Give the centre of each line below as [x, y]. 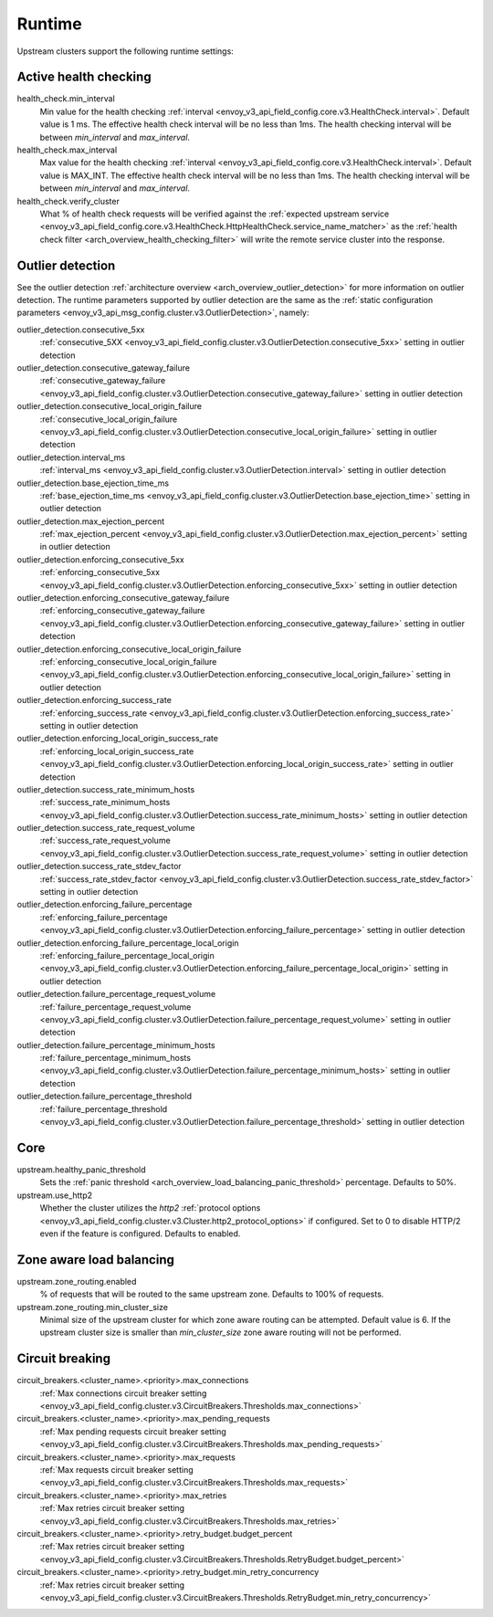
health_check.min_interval [66, 99]
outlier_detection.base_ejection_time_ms [93, 483]
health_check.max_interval [67, 150]
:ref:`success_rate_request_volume [105, 841]
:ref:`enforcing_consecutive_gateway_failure [122, 611]
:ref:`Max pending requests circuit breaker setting [133, 1431]
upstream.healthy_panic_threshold [81, 1170]
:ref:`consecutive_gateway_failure [103, 381]
